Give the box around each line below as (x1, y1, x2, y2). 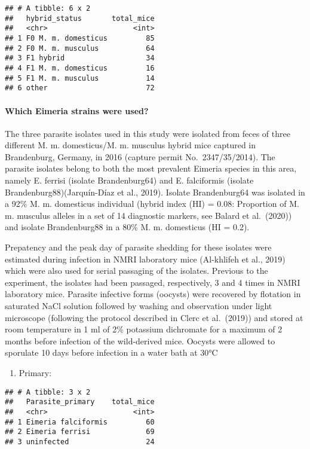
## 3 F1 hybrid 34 (5, 54, 155, 63)
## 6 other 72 (5, 84, 155, 93)
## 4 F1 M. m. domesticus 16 (5, 63, 155, 72)
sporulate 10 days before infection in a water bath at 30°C (5, 346, 218, 359)
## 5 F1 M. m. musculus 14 (5, 74, 155, 83)
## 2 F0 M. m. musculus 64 (5, 44, 155, 53)
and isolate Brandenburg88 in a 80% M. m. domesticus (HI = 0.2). (5, 221, 250, 233)
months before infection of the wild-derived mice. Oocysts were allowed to (5, 334, 275, 347)
